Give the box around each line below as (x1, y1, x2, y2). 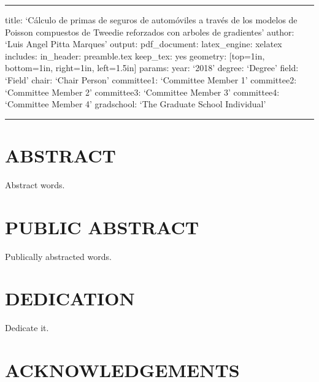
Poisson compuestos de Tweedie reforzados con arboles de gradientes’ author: (5, 25, 294, 38)
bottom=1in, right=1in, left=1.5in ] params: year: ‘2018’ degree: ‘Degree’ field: (5, 61, 299, 74)
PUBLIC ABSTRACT (5, 214, 199, 239)
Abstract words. (5, 178, 65, 191)
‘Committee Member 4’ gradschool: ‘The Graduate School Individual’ (5, 97, 266, 110)
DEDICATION (5, 286, 135, 311)
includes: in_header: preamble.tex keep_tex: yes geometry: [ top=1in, (5, 49, 265, 62)
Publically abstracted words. (5, 250, 112, 262)
